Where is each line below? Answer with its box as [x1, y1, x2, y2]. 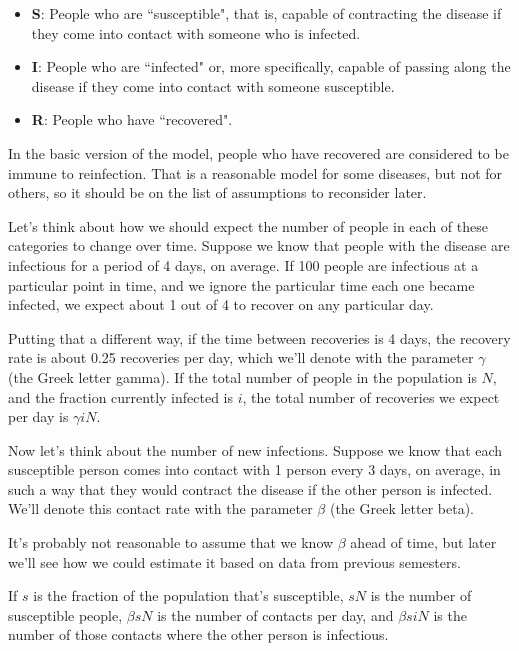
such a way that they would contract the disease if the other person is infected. [8, 478, 493, 499]
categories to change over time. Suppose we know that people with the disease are [8, 235, 510, 256]
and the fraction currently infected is [8, 386, 233, 407]
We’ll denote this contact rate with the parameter [8, 498, 313, 519]
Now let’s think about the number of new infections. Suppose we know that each [8, 439, 503, 460]
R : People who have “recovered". [31, 109, 233, 130]
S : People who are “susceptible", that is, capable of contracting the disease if [31, 3, 502, 23]
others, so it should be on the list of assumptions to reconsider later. [8, 182, 427, 203]
